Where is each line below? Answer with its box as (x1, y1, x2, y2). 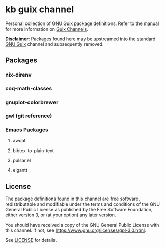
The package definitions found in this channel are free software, (5, 195, 140, 202)
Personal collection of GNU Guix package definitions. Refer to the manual (5, 20, 159, 27)
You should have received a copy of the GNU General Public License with (5, 222, 159, 228)
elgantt (12, 167, 28, 173)
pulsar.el (12, 157, 31, 164)
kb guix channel (5, 4, 74, 15)
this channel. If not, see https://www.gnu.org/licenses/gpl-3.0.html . (5, 227, 146, 233)
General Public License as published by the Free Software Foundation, (5, 207, 153, 213)
